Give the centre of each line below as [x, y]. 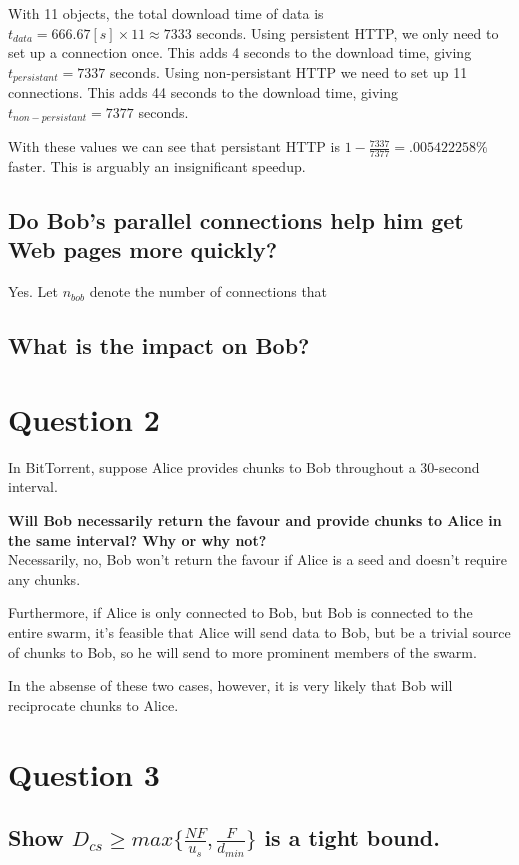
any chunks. [44, 578]
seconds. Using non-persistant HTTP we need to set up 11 [288, 71]
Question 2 [84, 418]
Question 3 [84, 773]
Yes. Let [33, 291]
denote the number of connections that [208, 291]
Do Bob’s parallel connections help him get [236, 220]
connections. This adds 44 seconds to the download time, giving [203, 92]
